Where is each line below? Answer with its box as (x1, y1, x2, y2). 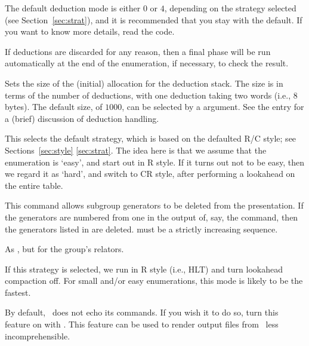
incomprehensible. (5, 329, 70, 342)
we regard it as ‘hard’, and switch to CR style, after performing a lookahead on (5, 167, 295, 180)
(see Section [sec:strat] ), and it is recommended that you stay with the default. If (5, 13, 302, 26)
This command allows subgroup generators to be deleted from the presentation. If (5, 199, 304, 212)
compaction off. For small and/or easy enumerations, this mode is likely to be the (5, 274, 303, 287)
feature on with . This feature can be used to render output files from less (5, 318, 279, 330)
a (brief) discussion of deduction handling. (5, 112, 159, 124)
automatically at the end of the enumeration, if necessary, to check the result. (5, 57, 289, 69)
